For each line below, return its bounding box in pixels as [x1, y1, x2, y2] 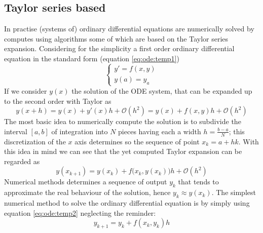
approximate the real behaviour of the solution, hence [4, 187, 171, 198]
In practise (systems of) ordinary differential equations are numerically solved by [4, 23, 254, 34]
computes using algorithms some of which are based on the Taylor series [4, 33, 229, 44]
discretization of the [4, 136, 66, 146]
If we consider [4, 85, 47, 96]
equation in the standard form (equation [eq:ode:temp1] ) [4, 53, 179, 63]
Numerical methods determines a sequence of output [4, 176, 167, 187]
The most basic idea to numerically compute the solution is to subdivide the [4, 116, 241, 127]
